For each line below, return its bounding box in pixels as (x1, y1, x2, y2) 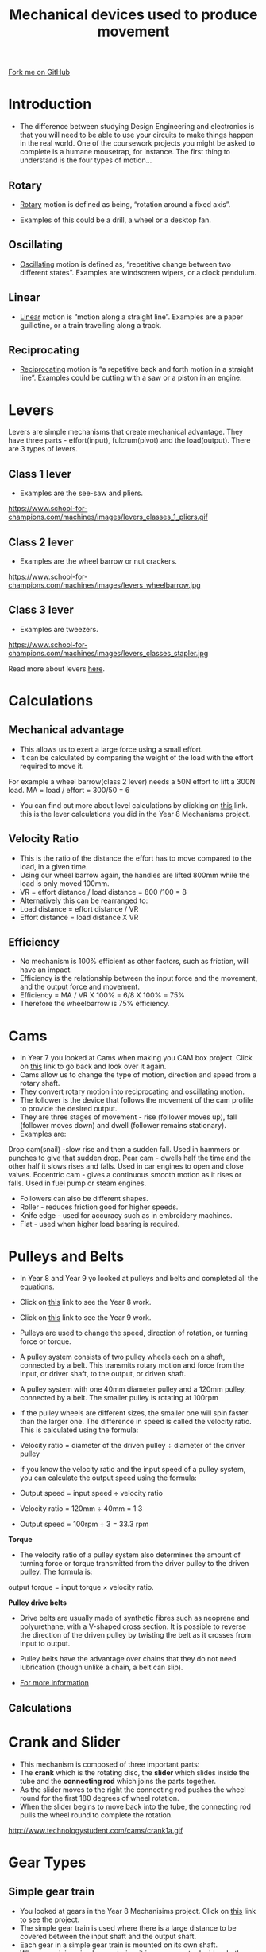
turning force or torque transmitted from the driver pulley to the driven (19, 1559, 249, 1568)
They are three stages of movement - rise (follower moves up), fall (19, 1112, 237, 1122)
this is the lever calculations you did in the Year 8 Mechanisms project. (19, 809, 251, 818)
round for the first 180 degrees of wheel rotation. (19, 1793, 180, 1802)
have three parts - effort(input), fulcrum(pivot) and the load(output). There (8, 435, 251, 445)
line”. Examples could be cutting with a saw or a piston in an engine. (19, 373, 242, 383)
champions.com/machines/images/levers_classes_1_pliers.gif (8, 512, 208, 522)
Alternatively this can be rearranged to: (19, 896, 148, 905)
